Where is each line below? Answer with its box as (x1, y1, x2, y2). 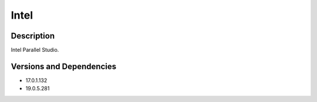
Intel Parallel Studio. (11, 47, 59, 54)
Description (11, 31, 55, 41)
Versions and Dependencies (11, 61, 117, 71)
